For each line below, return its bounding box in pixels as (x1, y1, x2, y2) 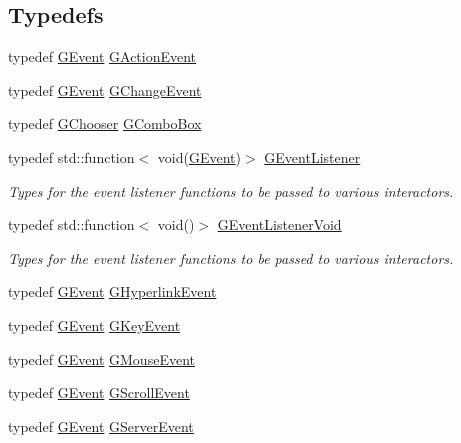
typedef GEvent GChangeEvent (8, 79, 202, 100)
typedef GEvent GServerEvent (8, 415, 194, 436)
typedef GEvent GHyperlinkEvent (8, 281, 217, 302)
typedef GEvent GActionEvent (8, 46, 197, 67)
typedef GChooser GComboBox (8, 113, 202, 134)
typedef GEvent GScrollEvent (8, 382, 190, 403)
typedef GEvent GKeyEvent (8, 314, 181, 335)
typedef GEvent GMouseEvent (8, 348, 195, 369)
